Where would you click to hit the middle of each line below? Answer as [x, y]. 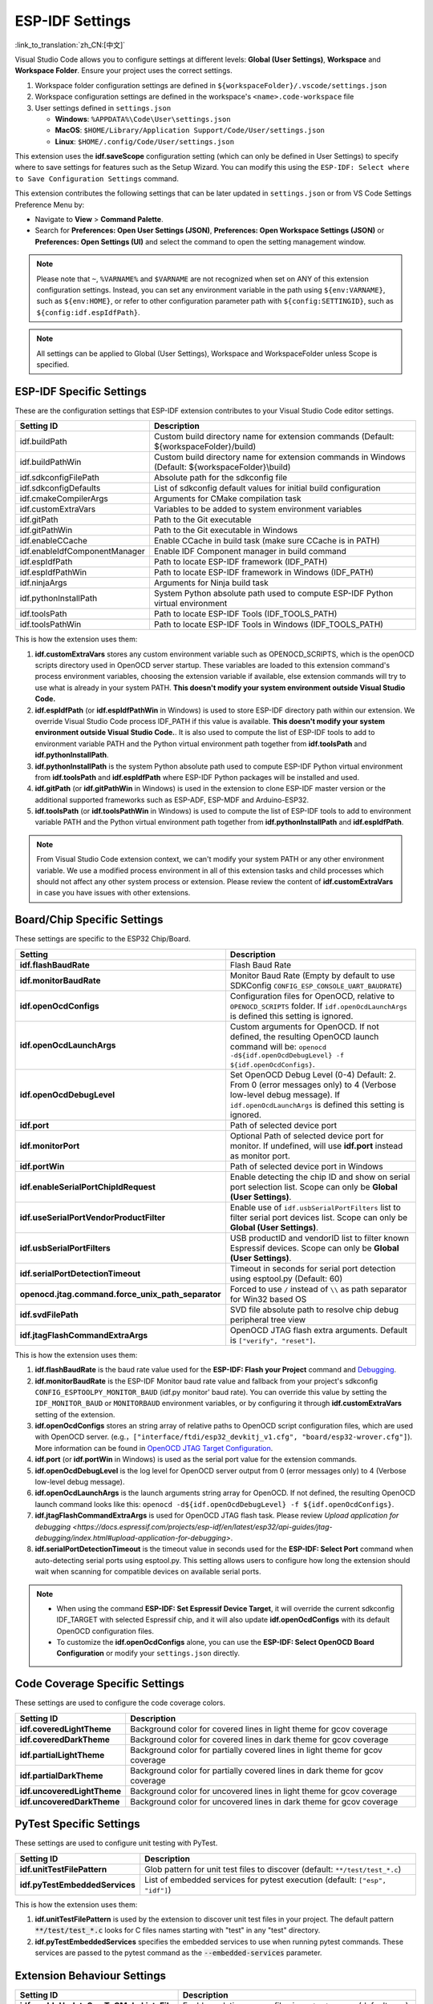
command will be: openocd [278, 1046]
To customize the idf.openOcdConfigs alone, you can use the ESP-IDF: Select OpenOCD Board [215, 1642]
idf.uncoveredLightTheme [71, 1791]
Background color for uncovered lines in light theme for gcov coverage [263, 1791]
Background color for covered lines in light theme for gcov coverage [259, 1729]
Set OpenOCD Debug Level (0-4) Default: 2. [313, 1074]
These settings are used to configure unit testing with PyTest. [116, 1843]
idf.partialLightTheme [62, 1755]
